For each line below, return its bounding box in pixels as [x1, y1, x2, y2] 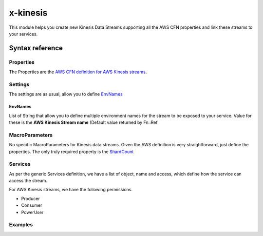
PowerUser [21, 209, 44, 215]
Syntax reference [9, 44, 63, 52]
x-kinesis [9, 7, 48, 18]
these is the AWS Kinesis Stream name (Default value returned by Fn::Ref [9, 119, 158, 125]
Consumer [21, 202, 42, 208]
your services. [9, 31, 38, 37]
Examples [9, 221, 33, 228]
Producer [21, 196, 40, 201]
